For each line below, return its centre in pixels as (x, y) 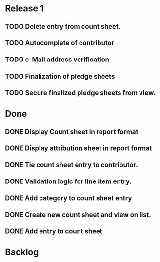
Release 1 (24, 9)
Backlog (22, 252)
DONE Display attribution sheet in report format (79, 149)
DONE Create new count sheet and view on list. (78, 214)
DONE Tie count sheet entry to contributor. (71, 165)
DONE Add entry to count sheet (54, 232)
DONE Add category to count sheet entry (69, 198)
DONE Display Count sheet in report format (72, 131)
